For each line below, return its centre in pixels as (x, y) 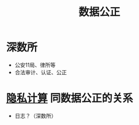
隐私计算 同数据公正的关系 (69, 98)
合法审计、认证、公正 (41, 72)
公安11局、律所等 (35, 65)
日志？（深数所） (35, 116)
